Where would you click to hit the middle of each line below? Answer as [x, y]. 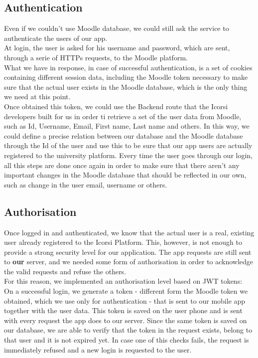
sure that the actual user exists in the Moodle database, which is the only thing [126, 87]
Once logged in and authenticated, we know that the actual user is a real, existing [129, 232]
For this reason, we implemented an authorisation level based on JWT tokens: [123, 281]
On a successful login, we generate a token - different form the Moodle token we [126, 291]
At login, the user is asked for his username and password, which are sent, [117, 48]
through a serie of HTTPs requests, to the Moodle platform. [96, 57]
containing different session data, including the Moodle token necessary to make [126, 77]
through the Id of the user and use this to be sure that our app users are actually [128, 145]
